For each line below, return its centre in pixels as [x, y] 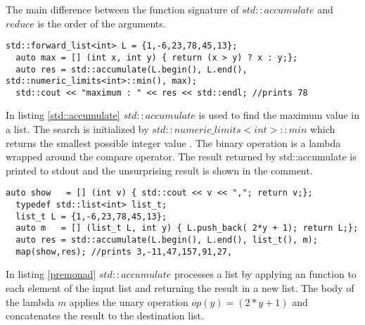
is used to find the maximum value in [279, 115]
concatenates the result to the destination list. [105, 316]
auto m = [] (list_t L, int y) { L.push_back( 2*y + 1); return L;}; [187, 228]
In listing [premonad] [51, 274]
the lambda [30, 301]
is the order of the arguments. [102, 23]
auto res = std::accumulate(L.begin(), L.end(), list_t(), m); [167, 240]
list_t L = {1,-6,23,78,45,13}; [91, 216]
